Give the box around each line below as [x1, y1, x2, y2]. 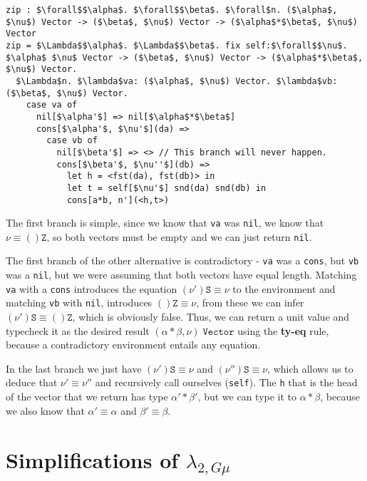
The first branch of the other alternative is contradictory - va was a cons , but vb [6, 253, 359, 268]
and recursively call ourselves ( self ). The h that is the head [95, 375, 358, 390]
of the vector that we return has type [6, 389, 168, 404]
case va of [26, 100, 78, 110]
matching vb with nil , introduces [6, 295, 153, 310]
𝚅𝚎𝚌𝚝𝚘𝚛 [202, 326, 234, 337]
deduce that [6, 375, 58, 390]
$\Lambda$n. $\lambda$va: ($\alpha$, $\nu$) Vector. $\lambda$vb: [16, 76, 338, 86]
